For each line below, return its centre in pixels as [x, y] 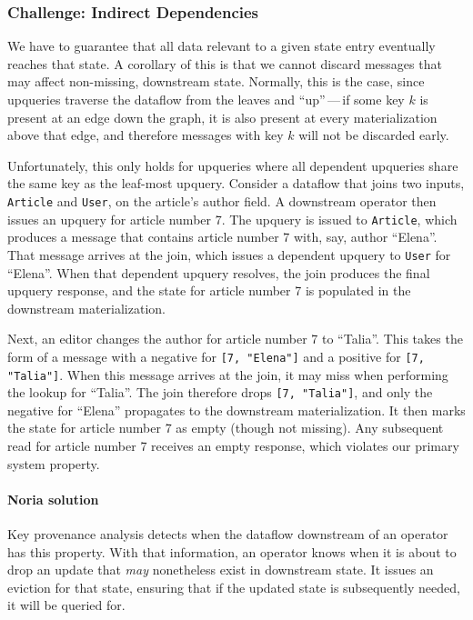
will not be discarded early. [374, 135]
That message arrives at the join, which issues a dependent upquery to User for [229, 254]
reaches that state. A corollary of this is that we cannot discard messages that [225, 63]
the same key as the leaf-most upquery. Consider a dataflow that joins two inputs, [236, 183]
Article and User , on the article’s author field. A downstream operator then [222, 200]
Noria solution [53, 499]
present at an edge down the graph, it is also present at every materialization [222, 117]
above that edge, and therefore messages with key [146, 135]
